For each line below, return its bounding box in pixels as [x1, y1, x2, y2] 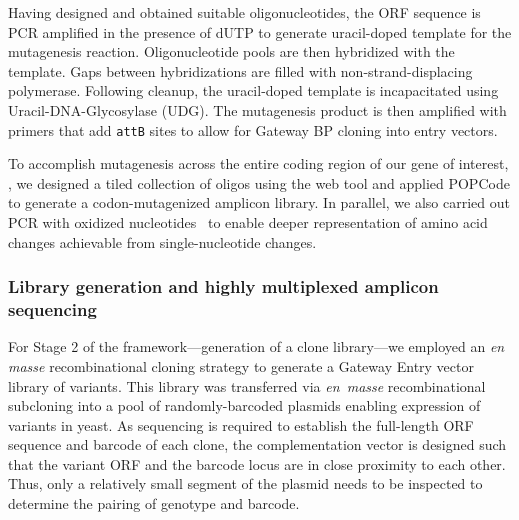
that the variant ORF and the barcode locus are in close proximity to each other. [8, 453, 506, 474]
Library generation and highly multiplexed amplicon [8, 274, 439, 299]
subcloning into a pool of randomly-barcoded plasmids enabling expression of [8, 395, 481, 416]
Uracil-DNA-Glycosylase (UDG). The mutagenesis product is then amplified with [8, 99, 507, 120]
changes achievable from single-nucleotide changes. [8, 231, 317, 252]
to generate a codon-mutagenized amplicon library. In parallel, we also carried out [8, 192, 510, 213]
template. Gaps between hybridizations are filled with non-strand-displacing [8, 60, 473, 81]
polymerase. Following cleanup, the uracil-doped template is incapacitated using [8, 80, 499, 101]
